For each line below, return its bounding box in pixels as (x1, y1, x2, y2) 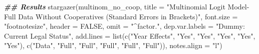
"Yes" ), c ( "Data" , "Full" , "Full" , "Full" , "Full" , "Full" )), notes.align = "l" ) (4, 40, 222, 51)
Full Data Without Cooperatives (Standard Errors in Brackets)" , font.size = (4, 11, 238, 21)
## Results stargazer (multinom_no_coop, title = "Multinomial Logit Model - (4, 1, 249, 11)
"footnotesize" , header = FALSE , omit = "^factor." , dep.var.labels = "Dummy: (4, 21, 245, 31)
